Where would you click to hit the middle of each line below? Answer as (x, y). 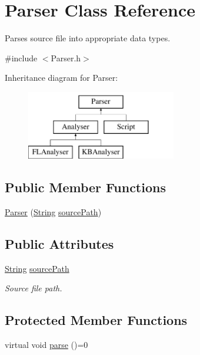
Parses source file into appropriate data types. (88, 38)
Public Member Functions (85, 187)
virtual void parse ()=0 (46, 345)
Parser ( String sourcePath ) (53, 212)
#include (21, 57)
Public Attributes (59, 244)
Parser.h (66, 57)
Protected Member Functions (96, 320)
